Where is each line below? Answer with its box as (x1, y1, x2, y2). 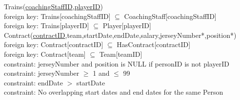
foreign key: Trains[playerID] (4, 20, 89, 31)
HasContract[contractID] (117, 39, 191, 50)
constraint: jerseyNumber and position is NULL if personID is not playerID (4, 58, 229, 68)
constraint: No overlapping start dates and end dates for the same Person (4, 87, 223, 97)
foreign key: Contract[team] (4, 49, 86, 59)
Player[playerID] (102, 20, 151, 31)
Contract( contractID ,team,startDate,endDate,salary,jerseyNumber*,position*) (4, 30, 237, 40)
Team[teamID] (99, 49, 142, 59)
